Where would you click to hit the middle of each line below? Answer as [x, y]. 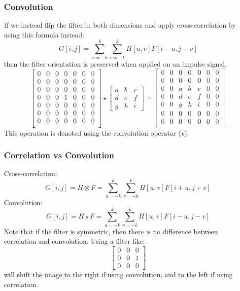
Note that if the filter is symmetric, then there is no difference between [111, 231]
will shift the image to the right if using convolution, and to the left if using [118, 274]
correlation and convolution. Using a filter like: [74, 241]
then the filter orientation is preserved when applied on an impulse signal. [115, 63]
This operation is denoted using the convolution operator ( [93, 133]
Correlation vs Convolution [59, 155]
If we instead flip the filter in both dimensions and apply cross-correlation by [120, 25]
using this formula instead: [44, 34]
